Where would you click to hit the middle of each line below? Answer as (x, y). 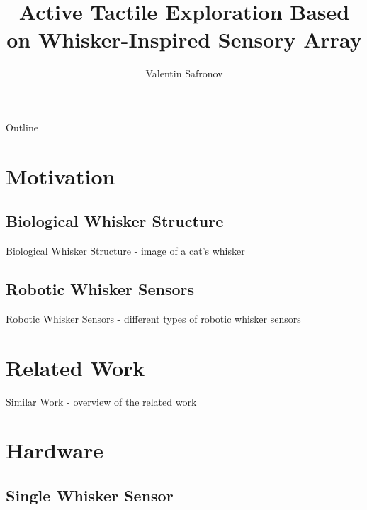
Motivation (61, 176)
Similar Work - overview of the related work (101, 401)
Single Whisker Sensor (90, 495)
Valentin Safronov (184, 73)
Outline (22, 127)
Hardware (55, 450)
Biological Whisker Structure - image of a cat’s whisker (125, 251)
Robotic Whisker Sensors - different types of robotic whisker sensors (153, 318)
